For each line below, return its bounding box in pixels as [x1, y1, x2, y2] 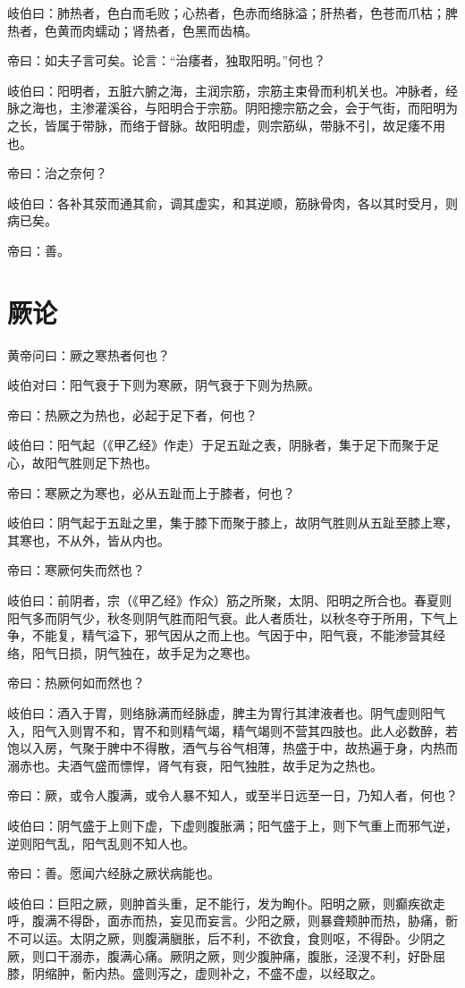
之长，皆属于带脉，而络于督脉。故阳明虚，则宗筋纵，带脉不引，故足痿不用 [7, 115, 445, 134]
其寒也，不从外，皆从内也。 [7, 530, 170, 549]
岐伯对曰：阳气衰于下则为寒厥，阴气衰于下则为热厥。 [7, 376, 320, 394]
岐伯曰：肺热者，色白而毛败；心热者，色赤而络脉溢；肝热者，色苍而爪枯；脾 [7, 4, 458, 21]
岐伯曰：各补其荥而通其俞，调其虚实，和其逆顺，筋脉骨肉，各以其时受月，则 [7, 193, 458, 212]
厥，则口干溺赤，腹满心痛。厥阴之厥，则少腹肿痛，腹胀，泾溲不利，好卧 [7, 946, 433, 965]
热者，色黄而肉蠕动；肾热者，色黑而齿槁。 [7, 21, 258, 39]
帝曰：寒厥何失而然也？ [7, 561, 145, 579]
